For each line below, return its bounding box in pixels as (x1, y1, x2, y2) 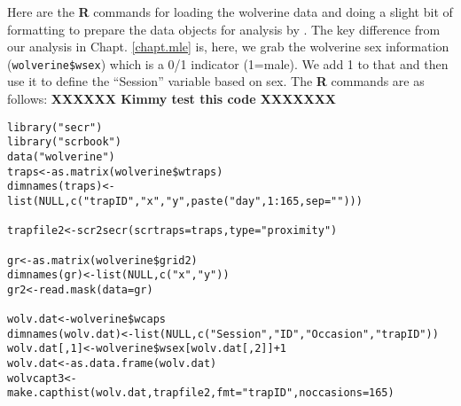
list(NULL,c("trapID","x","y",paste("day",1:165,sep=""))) (7, 194, 363, 207)
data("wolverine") (7, 150, 115, 163)
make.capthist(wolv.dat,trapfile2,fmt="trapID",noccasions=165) (7, 386, 395, 400)
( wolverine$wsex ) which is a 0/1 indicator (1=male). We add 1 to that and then (7, 54, 449, 73)
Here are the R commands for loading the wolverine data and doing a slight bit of (7, 3, 453, 20)
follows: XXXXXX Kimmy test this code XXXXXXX (7, 90, 337, 108)
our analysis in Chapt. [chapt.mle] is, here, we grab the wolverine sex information (7, 37, 449, 56)
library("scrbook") (7, 136, 121, 149)
